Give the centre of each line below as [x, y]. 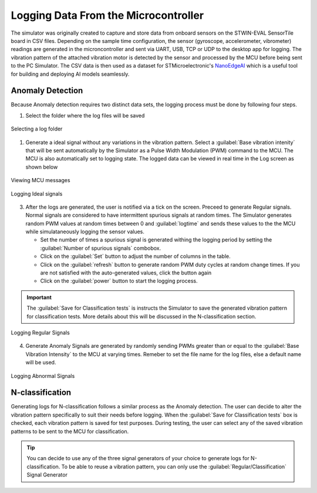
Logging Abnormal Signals [43, 375]
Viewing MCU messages [41, 180]
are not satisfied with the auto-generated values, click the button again [126, 273]
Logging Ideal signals [37, 193]
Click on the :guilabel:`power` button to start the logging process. [119, 281]
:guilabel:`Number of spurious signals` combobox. [101, 248]
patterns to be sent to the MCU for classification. [70, 431]
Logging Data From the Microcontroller [107, 15]
